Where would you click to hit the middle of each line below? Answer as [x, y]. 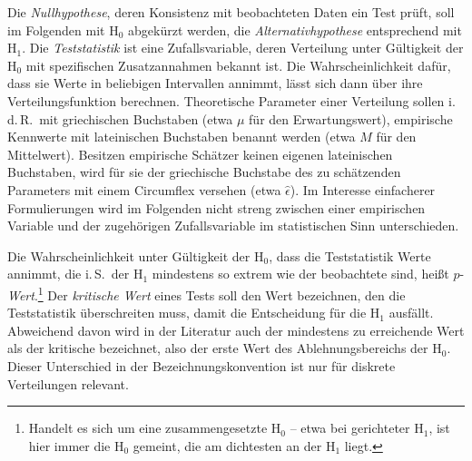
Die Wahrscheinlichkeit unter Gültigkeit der [129, 255]
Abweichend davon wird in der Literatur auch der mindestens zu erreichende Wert [236, 330]
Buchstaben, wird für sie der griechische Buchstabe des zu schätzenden [204, 172]
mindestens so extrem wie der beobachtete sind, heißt [300, 274]
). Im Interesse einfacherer [363, 189]
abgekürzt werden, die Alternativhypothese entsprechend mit [295, 29]
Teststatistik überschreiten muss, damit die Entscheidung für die [187, 313]
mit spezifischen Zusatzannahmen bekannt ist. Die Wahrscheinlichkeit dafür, [238, 65]
